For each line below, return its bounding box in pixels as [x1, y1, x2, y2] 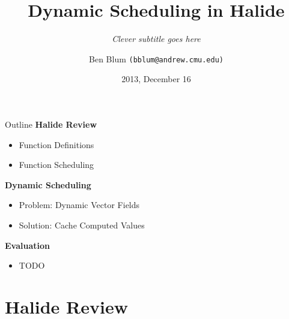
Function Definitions [19, 138, 94, 151]
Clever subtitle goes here [112, 32, 201, 45]
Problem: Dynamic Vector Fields [19, 198, 140, 211]
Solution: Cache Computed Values [19, 218, 145, 231]
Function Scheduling [19, 158, 94, 171]
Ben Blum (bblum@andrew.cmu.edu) [89, 52, 224, 65]
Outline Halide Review [5, 118, 97, 130]
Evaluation [5, 239, 50, 251]
